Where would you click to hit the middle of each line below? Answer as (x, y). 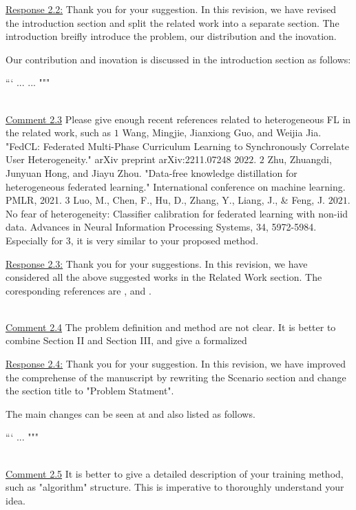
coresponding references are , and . (78, 290)
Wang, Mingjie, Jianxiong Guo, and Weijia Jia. (222, 132)
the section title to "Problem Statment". (90, 391)
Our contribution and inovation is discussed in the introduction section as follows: (178, 59)
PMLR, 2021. (34, 200)
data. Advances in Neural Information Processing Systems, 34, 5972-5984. (161, 227)
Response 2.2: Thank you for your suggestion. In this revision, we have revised (171, 9)
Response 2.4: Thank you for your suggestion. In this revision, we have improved (176, 364)
